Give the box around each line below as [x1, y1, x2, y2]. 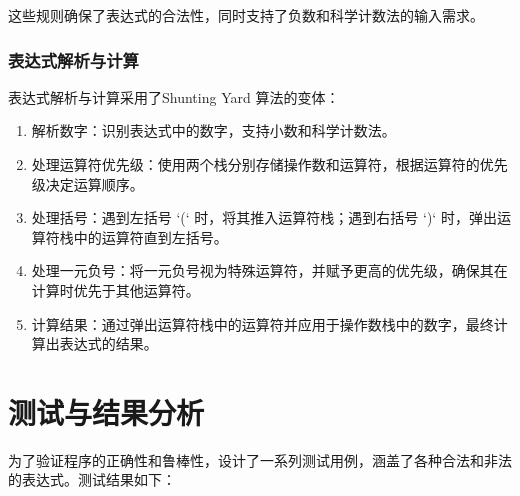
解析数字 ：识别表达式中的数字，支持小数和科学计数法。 [31, 120, 396, 141]
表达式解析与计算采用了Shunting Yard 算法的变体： [8, 86, 340, 107]
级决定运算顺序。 [31, 173, 144, 194]
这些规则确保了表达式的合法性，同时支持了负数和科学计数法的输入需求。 [8, 5, 484, 25]
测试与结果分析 [8, 391, 205, 432]
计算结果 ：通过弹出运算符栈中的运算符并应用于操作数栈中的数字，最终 [31, 313, 494, 334]
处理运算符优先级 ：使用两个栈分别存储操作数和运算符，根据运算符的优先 [31, 154, 508, 174]
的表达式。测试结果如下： [8, 469, 176, 490]
